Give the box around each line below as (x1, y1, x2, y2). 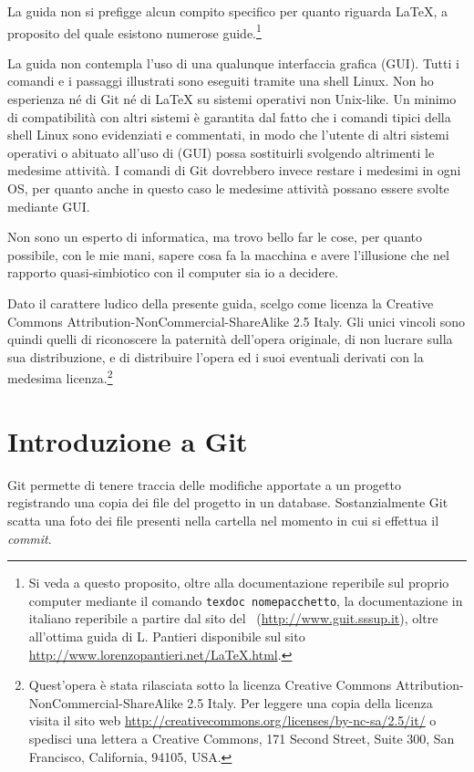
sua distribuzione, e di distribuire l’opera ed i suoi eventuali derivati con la (7, 347, 424, 366)
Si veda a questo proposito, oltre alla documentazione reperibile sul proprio (28, 573, 449, 592)
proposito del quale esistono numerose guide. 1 (7, 20, 262, 42)
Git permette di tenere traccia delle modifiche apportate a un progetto (7, 475, 401, 494)
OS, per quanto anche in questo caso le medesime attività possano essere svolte (7, 179, 449, 197)
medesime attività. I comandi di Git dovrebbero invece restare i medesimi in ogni (7, 161, 461, 180)
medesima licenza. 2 (7, 366, 113, 387)
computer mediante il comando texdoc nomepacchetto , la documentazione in (28, 590, 463, 610)
